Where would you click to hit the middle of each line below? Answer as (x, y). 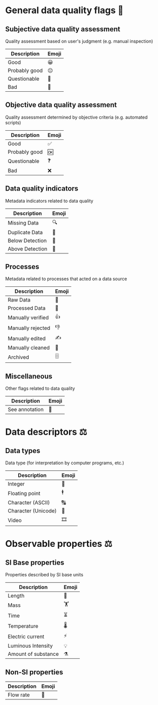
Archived (18, 357)
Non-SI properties (34, 672)
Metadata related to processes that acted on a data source (66, 279)
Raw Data (19, 300)
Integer (16, 484)
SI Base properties (35, 562)
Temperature (23, 626)
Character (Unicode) (32, 511)
